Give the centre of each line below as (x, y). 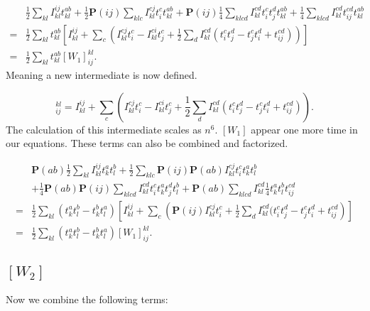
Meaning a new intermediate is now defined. (102, 75)
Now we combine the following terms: (87, 299)
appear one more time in (304, 129)
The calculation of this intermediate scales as (104, 129)
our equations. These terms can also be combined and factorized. (147, 143)
